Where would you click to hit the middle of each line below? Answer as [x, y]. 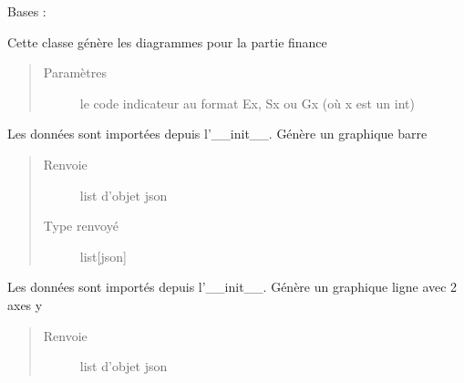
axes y [25, 304]
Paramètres [75, 72]
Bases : [27, 11]
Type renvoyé [81, 226]
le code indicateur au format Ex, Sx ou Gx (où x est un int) [247, 103]
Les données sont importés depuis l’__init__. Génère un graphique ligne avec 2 [232, 287]
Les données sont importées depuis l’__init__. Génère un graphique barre [217, 134]
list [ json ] [103, 256]
